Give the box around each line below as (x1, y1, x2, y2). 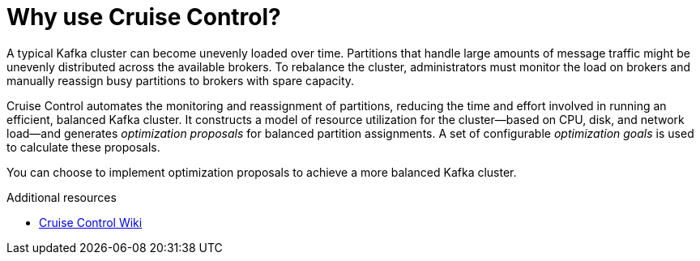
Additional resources (6, 190, 117, 204)
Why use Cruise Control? (6, 3, 281, 31)
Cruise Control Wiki (39, 215, 143, 229)
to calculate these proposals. (6, 139, 160, 154)
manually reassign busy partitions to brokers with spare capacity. (6, 73, 355, 88)
